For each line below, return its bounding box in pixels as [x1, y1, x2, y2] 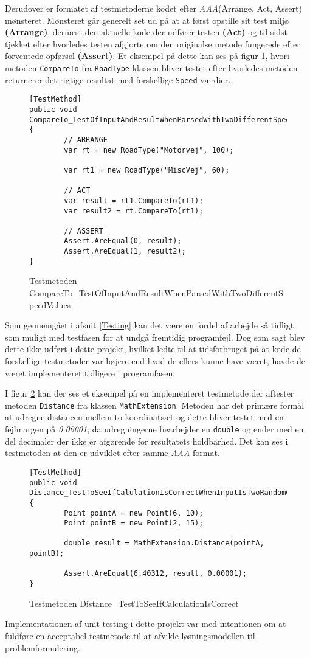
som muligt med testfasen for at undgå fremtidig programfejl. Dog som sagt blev [5, 330, 305, 343]
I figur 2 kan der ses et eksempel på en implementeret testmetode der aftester [5, 387, 294, 400]
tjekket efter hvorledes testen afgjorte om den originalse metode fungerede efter [5, 37, 300, 50]
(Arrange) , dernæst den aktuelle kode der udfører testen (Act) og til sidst [5, 26, 288, 38]
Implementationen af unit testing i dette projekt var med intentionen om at [5, 617, 286, 630]
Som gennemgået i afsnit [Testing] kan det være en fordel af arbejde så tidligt [5, 319, 294, 331]
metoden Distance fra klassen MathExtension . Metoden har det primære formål [5, 398, 305, 411]
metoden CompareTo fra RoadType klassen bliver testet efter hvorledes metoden [5, 61, 298, 74]
